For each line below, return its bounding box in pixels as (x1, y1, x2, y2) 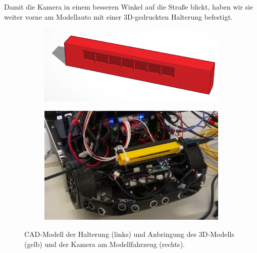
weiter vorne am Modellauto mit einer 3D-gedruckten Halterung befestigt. (4, 11, 233, 22)
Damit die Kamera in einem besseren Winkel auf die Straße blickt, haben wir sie (4, 2, 253, 12)
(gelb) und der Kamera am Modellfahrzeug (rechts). (24, 238, 185, 249)
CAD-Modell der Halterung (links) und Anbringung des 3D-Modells (24, 229, 234, 239)
